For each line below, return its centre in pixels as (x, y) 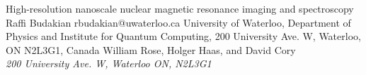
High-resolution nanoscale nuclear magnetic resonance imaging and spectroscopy (180, 8)
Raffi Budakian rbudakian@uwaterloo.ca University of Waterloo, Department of (178, 22)
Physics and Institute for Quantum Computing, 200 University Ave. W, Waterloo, (183, 36)
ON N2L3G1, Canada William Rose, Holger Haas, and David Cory (151, 49)
